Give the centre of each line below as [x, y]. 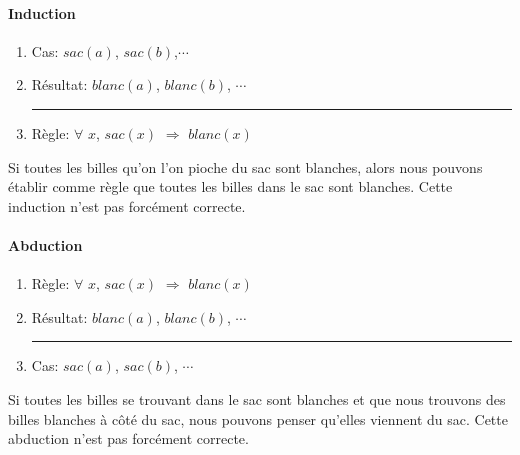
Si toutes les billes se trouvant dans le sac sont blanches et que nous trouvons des [257, 398]
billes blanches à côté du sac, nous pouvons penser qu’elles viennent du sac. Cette [258, 418]
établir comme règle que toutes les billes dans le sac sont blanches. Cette [230, 186]
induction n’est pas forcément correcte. [127, 205]
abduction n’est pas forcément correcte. [128, 438]
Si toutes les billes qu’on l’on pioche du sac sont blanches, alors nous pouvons [245, 166]
